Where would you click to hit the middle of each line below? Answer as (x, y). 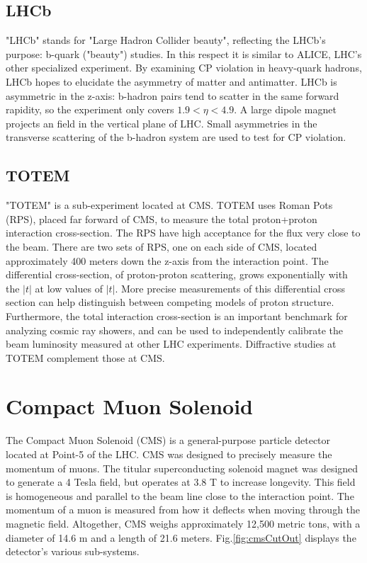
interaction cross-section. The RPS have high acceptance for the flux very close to (183, 233)
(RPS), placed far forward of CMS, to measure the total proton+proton (162, 218)
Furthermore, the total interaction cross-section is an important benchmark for (177, 315)
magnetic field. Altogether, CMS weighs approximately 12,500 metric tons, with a (183, 523)
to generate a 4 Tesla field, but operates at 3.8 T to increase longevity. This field (181, 482)
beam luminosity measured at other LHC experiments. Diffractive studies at (171, 344)
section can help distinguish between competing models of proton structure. (170, 302)
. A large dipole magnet (285, 109)
